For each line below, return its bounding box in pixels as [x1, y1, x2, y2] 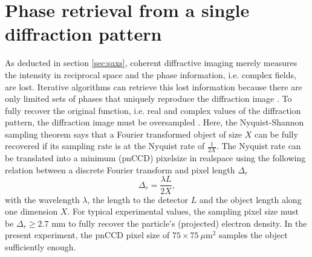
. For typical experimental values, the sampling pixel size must [67, 205, 299, 218]
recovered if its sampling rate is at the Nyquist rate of [5, 139, 205, 152]
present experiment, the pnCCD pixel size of [5, 229, 170, 241]
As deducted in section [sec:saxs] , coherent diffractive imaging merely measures [5, 56, 297, 69]
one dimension [5, 205, 58, 218]
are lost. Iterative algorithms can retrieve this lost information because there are [5, 80, 302, 93]
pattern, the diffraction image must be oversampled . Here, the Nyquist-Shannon [5, 116, 304, 128]
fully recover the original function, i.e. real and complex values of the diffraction [5, 104, 301, 116]
